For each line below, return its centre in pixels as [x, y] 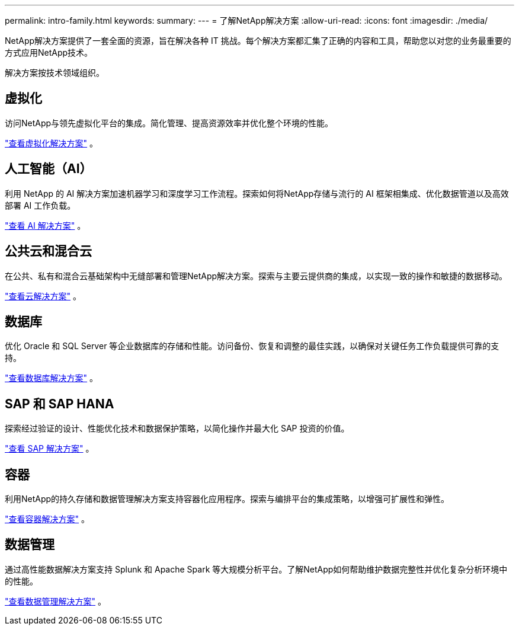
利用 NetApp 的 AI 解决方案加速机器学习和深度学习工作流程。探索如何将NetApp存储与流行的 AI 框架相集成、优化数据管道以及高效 [257, 193]
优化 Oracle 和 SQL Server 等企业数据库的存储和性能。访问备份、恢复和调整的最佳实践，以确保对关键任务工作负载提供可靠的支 [252, 346]
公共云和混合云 [48, 251]
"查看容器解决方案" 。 [47, 519]
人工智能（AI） [49, 169]
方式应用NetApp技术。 [49, 52]
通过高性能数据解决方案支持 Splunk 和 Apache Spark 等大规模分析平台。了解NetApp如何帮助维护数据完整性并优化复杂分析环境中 [256, 569]
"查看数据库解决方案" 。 [51, 378]
